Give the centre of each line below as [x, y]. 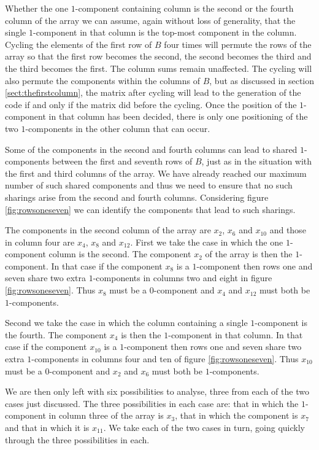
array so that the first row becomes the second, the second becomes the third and [158, 56]
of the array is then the [249, 254]
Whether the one [37, 8]
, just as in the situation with [257, 161]
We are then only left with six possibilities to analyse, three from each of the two [157, 391]
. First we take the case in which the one [207, 242]
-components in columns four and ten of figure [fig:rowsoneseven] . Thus [165, 359]
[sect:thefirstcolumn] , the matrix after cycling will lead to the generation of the [153, 92]
